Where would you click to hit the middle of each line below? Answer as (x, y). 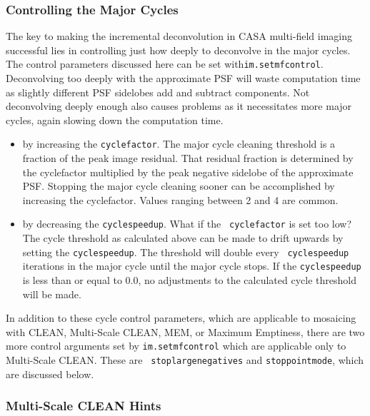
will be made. (52, 294)
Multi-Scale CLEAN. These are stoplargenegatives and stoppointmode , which (185, 360)
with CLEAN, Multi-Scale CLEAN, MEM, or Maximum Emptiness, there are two (185, 331)
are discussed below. (50, 374)
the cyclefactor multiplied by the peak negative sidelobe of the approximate (188, 172)
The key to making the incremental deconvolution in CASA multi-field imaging (179, 36)
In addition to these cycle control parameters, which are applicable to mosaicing (181, 318)
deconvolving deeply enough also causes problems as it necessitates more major (179, 106)
